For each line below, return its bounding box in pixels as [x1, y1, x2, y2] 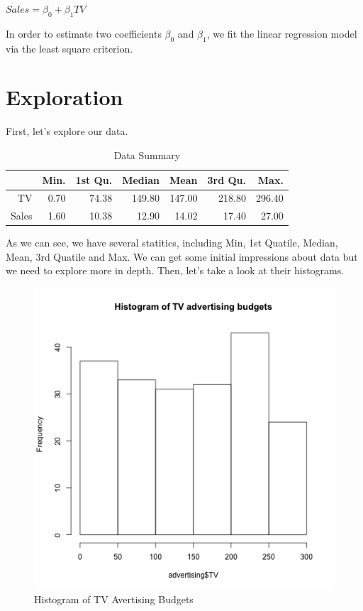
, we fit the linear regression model [206, 26, 357, 40]
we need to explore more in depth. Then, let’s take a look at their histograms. [6, 263, 345, 278]
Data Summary [113, 147, 181, 162]
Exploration [6, 82, 123, 112]
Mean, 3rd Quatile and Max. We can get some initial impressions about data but [6, 249, 358, 264]
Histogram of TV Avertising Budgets [34, 591, 194, 606]
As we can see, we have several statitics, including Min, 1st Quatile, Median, [6, 235, 338, 250]
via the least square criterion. [6, 40, 133, 55]
